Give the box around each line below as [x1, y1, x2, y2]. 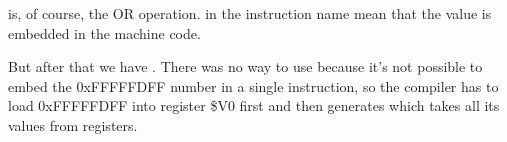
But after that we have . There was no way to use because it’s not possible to [8, 56, 483, 77]
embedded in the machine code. [8, 22, 201, 43]
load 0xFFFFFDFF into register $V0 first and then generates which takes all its [8, 95, 500, 116]
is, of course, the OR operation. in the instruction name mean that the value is [8, 3, 492, 23]
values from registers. [8, 114, 138, 135]
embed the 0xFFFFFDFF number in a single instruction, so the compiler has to [8, 75, 499, 96]
